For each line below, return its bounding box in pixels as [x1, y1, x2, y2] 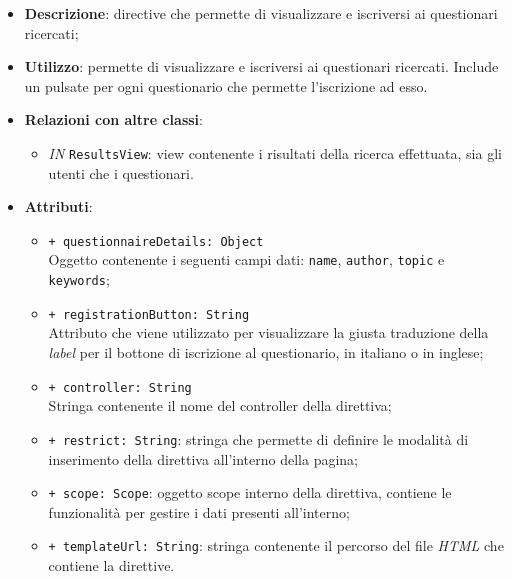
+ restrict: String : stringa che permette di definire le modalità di [48, 428, 469, 449]
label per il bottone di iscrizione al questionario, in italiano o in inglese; [48, 342, 484, 363]
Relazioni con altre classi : [24, 109, 203, 130]
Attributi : [24, 196, 93, 217]
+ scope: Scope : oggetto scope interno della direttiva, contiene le [48, 482, 452, 503]
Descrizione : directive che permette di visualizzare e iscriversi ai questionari [24, 3, 498, 23]
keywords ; [48, 269, 110, 290]
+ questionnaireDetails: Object [48, 234, 264, 249]
